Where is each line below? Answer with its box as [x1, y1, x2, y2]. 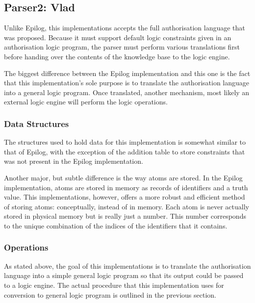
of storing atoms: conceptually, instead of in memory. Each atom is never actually [4, 201, 249, 211]
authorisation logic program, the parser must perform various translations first [4, 42, 240, 52]
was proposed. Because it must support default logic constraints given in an [4, 32, 231, 42]
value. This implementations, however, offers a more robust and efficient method [4, 192, 245, 202]
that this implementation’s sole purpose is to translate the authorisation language [4, 77, 250, 88]
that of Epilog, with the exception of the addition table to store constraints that [4, 146, 245, 156]
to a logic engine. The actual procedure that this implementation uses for [4, 279, 224, 290]
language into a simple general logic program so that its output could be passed [4, 270, 244, 280]
